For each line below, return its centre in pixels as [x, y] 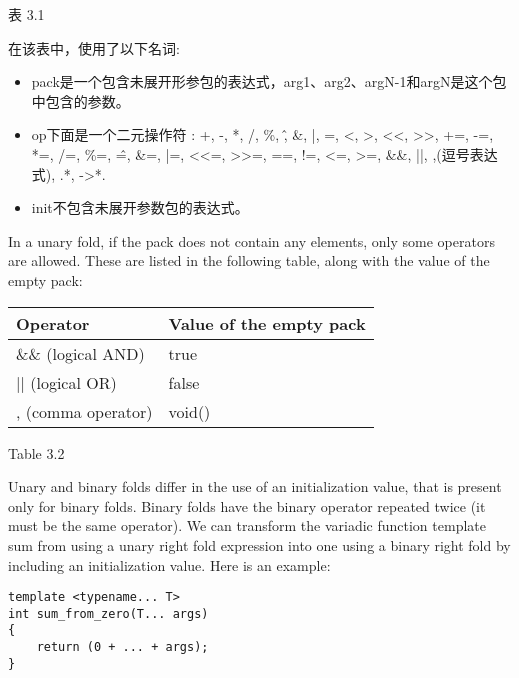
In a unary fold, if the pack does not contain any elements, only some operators [251, 240]
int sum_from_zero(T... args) [108, 613]
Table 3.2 [36, 452]
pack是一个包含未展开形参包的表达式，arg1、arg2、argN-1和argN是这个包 [269, 81]
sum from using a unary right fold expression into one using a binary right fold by [259, 544]
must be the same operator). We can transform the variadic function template [247, 525]
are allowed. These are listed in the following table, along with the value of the [249, 260]
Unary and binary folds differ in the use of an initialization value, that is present [255, 486]
